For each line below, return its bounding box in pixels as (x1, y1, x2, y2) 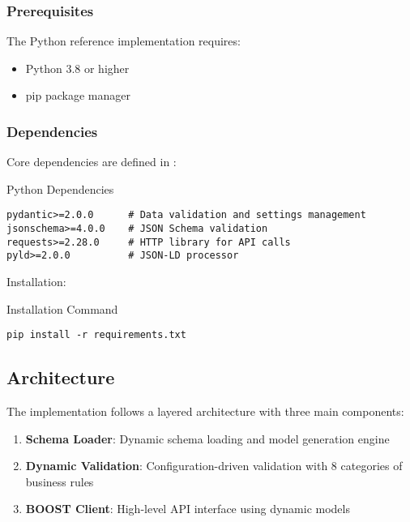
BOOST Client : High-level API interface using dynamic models (25, 500, 350, 517)
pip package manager (25, 87, 130, 104)
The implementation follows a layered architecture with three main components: (6, 403, 404, 420)
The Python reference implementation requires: (6, 32, 241, 49)
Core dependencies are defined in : (6, 153, 177, 170)
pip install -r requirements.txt (6, 329, 186, 341)
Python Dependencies (6, 180, 114, 197)
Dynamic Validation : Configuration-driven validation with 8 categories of (25, 457, 403, 474)
